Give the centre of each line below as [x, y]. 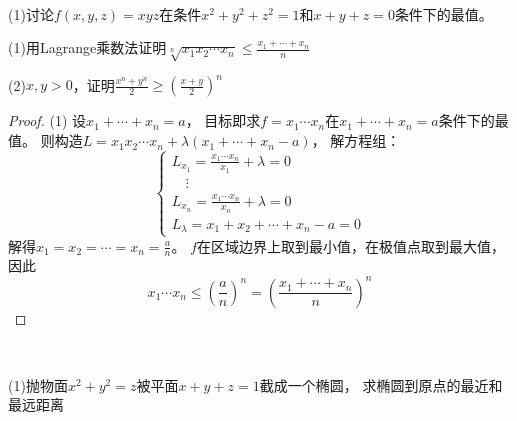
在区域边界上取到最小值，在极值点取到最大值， [351, 245]
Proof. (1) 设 [47, 120]
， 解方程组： [356, 140]
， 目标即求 [223, 120]
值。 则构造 [45, 140]
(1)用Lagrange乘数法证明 [87, 47]
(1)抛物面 [38, 384]
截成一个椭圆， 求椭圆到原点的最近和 [381, 384]
